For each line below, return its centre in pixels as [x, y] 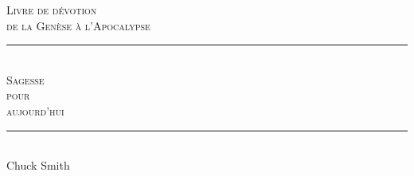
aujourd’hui [35, 110]
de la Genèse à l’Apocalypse [78, 25]
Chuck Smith [38, 165]
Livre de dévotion [52, 10]
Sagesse [25, 79]
